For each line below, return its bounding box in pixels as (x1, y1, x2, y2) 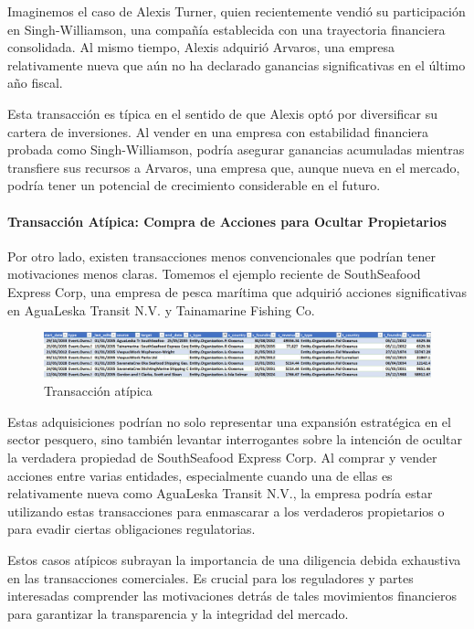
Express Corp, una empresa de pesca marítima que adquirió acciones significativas (7, 282, 467, 301)
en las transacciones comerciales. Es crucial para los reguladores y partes (7, 568, 414, 587)
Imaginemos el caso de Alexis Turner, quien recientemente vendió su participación (7, 2, 466, 20)
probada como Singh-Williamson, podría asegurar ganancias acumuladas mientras (7, 140, 465, 159)
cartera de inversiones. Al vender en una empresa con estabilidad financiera (7, 122, 428, 141)
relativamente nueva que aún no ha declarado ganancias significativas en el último (7, 55, 466, 74)
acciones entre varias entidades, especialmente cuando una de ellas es (7, 465, 393, 485)
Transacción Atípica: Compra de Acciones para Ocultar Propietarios (7, 211, 447, 230)
